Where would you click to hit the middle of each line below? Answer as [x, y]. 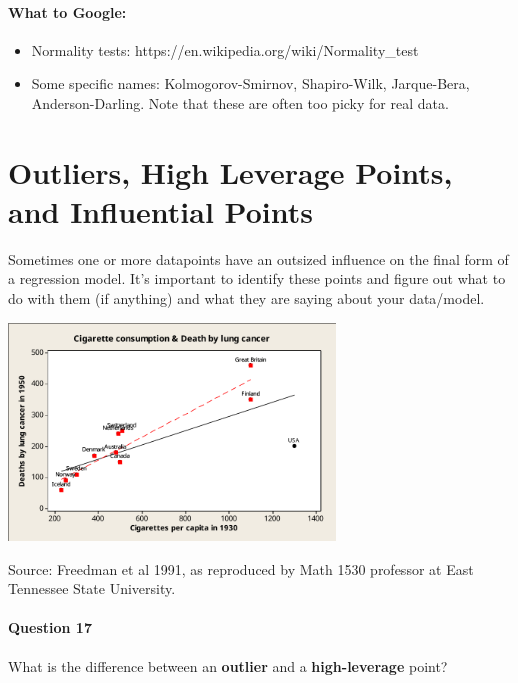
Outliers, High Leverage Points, [230, 171]
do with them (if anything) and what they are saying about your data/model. [246, 298]
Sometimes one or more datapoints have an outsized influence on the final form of [258, 258]
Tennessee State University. [92, 588]
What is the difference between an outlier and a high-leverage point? [228, 665]
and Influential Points [160, 210]
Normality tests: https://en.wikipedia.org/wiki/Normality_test [225, 49]
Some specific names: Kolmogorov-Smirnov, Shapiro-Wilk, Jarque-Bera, [250, 83]
